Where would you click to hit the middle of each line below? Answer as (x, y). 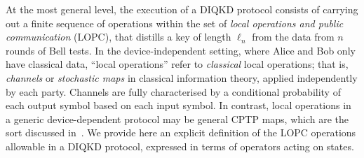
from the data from (293, 37)
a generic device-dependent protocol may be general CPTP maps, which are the (177, 118)
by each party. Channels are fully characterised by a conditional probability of (173, 91)
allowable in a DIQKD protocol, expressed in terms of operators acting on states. (180, 146)
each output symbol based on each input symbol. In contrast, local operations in (178, 105)
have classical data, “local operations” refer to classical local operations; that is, (177, 64)
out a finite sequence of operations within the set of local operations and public (175, 23)
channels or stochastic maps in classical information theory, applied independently (182, 77)
